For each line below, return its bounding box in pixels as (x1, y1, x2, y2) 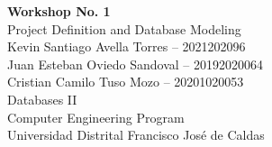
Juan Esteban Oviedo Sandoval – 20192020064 (7, 54, 263, 73)
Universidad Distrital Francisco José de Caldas (7, 125, 265, 144)
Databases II (7, 89, 77, 108)
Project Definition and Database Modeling (7, 19, 241, 38)
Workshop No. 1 (7, 2, 111, 20)
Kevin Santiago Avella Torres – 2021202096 (7, 37, 246, 56)
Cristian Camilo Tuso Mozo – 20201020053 (7, 72, 244, 91)
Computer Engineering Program (7, 107, 185, 126)
